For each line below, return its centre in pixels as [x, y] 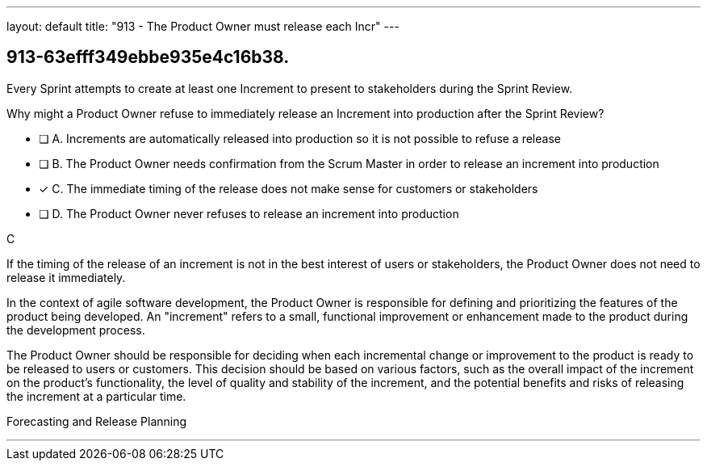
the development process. [76, 330]
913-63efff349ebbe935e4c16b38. [148, 57]
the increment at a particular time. [96, 396]
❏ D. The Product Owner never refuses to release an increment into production [249, 213]
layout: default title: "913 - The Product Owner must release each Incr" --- [203, 26]
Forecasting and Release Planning [97, 421]
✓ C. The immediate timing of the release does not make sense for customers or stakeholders [289, 188]
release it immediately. [66, 277]
